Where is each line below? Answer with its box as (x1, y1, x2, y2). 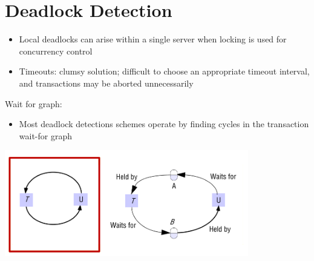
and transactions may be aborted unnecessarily (19, 76, 194, 89)
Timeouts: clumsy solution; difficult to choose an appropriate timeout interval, (19, 65, 310, 78)
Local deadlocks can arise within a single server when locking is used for (19, 33, 287, 45)
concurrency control (19, 44, 93, 57)
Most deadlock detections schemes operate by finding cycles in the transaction (19, 117, 309, 130)
